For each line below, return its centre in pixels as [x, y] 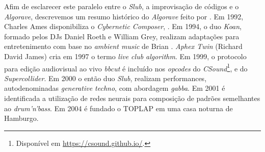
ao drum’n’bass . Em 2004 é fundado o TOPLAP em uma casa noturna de [118, 108]
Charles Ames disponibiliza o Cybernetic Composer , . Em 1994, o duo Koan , [123, 26]
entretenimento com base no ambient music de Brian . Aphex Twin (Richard [123, 46]
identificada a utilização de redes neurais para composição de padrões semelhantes [132, 98]
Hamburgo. [21, 118]
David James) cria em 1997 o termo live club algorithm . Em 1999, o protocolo [125, 56]
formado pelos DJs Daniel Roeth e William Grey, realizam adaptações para [122, 36]
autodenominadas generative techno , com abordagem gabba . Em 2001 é [115, 88]
